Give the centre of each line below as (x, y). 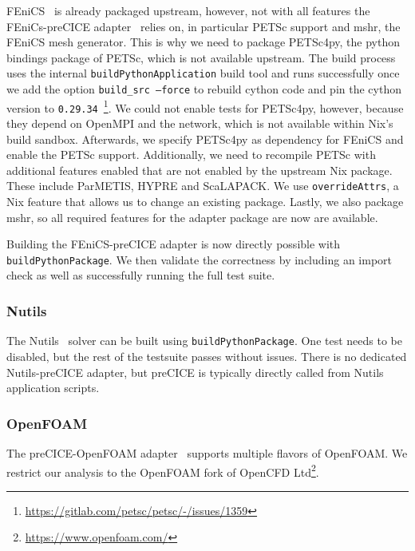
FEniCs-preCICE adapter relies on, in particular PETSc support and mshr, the (204, 26)
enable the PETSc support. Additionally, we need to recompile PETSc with (191, 155)
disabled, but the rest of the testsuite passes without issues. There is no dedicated (207, 356)
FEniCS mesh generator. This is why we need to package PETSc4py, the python (204, 42)
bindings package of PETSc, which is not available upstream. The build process (201, 57)
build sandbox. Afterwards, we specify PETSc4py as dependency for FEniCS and (205, 139)
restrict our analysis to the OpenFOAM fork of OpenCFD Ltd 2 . (163, 470)
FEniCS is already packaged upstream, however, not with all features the (188, 10)
